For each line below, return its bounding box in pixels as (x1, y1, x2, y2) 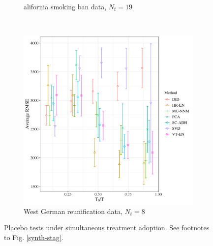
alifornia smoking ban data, (24, 1, 107, 11)
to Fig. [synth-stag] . (4, 232, 63, 242)
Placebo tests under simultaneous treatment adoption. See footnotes (4, 222, 210, 233)
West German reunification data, (24, 206, 122, 216)
